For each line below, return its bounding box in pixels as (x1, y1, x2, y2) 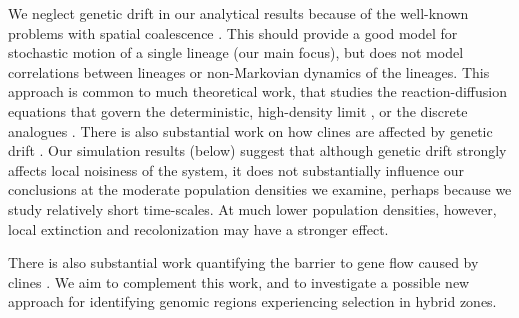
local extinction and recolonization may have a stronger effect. (8, 218, 389, 239)
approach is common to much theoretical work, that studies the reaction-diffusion (8, 81, 507, 102)
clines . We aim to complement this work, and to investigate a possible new (8, 271, 470, 292)
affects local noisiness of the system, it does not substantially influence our (8, 159, 465, 180)
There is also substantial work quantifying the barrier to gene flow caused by (8, 252, 479, 273)
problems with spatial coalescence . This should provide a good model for (8, 22, 458, 43)
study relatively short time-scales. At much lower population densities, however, (8, 198, 497, 219)
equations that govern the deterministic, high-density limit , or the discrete (8, 100, 468, 121)
